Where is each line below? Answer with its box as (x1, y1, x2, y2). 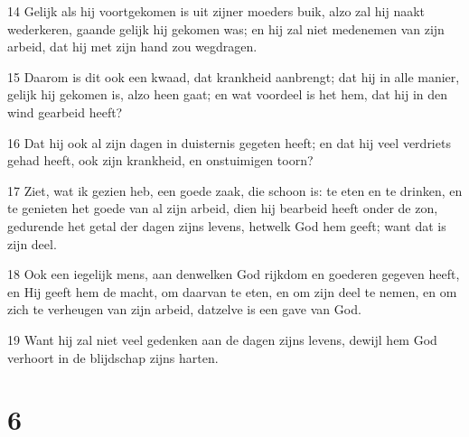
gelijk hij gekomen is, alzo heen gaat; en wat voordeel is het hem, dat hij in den (7, 85, 448, 104)
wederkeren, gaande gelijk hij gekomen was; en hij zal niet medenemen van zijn (7, 19, 445, 38)
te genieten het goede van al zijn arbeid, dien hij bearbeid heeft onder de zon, (7, 199, 438, 218)
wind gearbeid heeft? (7, 102, 123, 121)
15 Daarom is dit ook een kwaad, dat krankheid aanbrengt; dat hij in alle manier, (7, 67, 460, 86)
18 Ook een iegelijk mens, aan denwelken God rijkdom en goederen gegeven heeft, (7, 265, 460, 284)
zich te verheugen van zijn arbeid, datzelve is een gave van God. (7, 300, 361, 319)
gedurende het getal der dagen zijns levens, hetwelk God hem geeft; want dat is (7, 216, 446, 235)
